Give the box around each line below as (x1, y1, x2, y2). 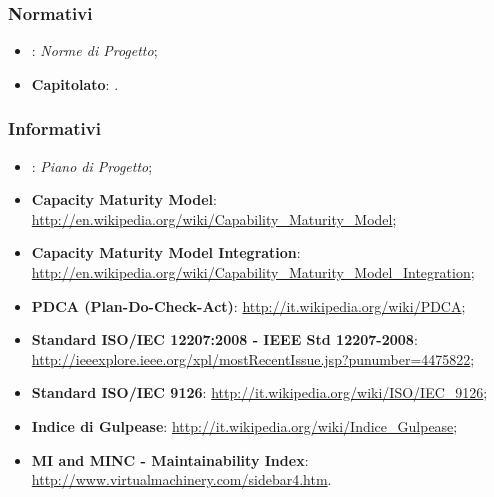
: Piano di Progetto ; (31, 155, 153, 176)
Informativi (8, 116, 101, 141)
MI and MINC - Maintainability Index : (31, 449, 309, 470)
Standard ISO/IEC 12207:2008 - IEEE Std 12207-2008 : (31, 329, 418, 350)
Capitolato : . (31, 73, 119, 94)
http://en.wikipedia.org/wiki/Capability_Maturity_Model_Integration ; (31, 262, 475, 282)
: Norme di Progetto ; (31, 40, 158, 61)
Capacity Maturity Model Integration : (31, 242, 301, 263)
